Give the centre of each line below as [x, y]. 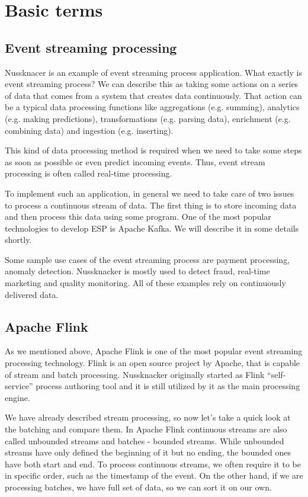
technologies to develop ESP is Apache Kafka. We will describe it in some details [152, 228]
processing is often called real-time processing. [89, 173]
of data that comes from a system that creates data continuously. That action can [153, 95]
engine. [17, 397]
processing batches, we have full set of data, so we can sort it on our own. [138, 487]
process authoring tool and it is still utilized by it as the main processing [168, 386]
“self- [277, 374]
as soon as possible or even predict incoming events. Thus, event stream [135, 161]
